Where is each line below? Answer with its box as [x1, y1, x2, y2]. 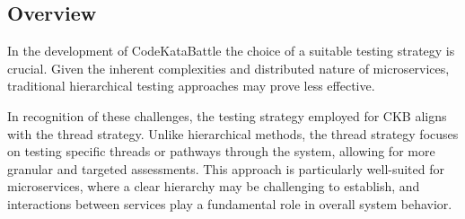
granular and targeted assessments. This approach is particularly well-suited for [7, 159, 445, 178]
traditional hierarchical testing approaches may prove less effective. [7, 76, 375, 95]
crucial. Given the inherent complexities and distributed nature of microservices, [7, 58, 450, 77]
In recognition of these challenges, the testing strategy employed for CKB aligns [7, 106, 447, 125]
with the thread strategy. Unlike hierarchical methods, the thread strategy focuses [7, 124, 459, 143]
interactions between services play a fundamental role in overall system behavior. [7, 194, 452, 213]
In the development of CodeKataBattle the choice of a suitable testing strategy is [7, 41, 455, 60]
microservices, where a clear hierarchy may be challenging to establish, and [7, 177, 420, 196]
